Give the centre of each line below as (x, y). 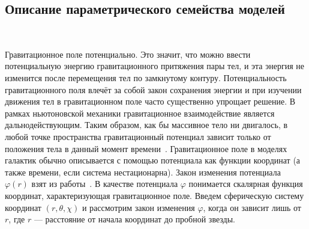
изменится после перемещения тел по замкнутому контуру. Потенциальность (146, 77)
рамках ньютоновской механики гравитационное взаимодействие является (140, 113)
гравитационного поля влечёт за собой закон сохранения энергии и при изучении (153, 89)
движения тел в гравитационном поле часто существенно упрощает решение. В (150, 101)
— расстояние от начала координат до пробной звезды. (135, 219)
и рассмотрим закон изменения (138, 207)
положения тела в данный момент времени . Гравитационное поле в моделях (146, 148)
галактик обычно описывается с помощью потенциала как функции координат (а (153, 160)
